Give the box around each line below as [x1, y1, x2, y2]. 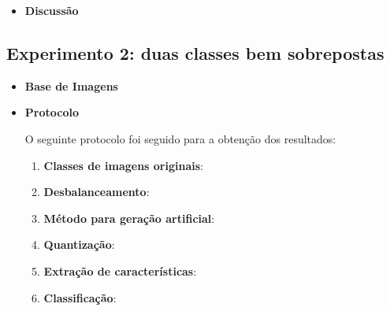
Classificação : [43, 289, 117, 305]
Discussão [24, 2, 79, 18]
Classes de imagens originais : [43, 157, 203, 173]
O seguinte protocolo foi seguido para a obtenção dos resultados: [24, 130, 336, 146]
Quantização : [43, 236, 115, 253]
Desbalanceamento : [43, 183, 150, 200]
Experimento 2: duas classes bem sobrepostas [6, 40, 384, 65]
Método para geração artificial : [43, 209, 215, 226]
